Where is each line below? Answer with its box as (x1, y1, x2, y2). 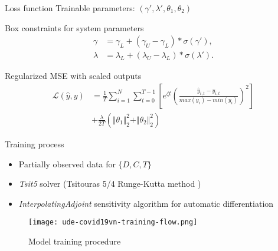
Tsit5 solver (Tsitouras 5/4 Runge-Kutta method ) (18, 177, 201, 190)
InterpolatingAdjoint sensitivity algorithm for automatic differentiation (18, 197, 274, 209)
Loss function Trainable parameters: (5, 2, 135, 14)
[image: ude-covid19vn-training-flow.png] (28, 218, 198, 227)
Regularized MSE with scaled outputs (5, 70, 142, 82)
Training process (5, 137, 64, 150)
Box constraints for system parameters (5, 21, 144, 34)
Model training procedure (28, 235, 121, 247)
